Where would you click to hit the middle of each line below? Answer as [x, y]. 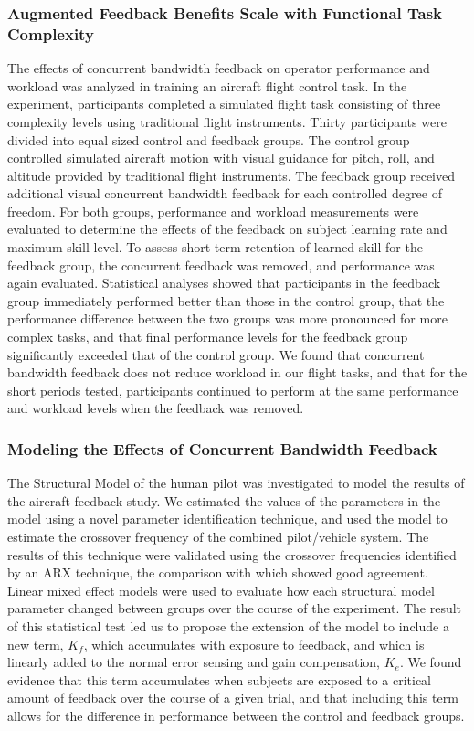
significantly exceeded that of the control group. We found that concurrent [216, 354]
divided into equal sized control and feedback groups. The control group [209, 139]
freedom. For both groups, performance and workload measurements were [213, 211]
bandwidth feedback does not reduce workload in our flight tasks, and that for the [237, 372]
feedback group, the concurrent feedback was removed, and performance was [221, 265]
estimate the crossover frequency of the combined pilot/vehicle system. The [218, 537]
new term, [36, 644]
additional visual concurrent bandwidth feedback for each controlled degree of [225, 193]
